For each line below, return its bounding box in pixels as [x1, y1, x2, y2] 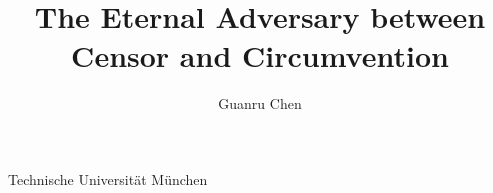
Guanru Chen [218, 93, 302, 114]
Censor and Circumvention [71, 35, 449, 76]
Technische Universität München [8, 168, 208, 189]
